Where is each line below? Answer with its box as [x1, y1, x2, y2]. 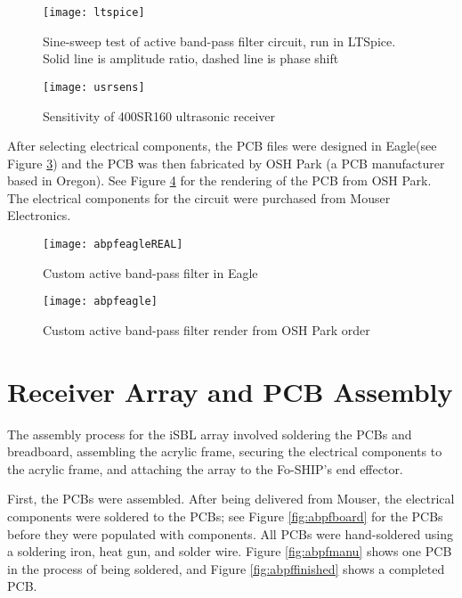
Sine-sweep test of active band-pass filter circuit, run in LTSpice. [43, 31, 396, 50]
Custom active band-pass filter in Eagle [43, 263, 258, 282]
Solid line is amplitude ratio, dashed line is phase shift [43, 49, 339, 68]
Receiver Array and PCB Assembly [7, 373, 453, 409]
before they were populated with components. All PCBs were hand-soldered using [7, 524, 453, 543]
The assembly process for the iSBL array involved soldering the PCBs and [7, 424, 412, 443]
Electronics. [7, 206, 71, 225]
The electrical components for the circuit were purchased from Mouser [7, 188, 391, 207]
